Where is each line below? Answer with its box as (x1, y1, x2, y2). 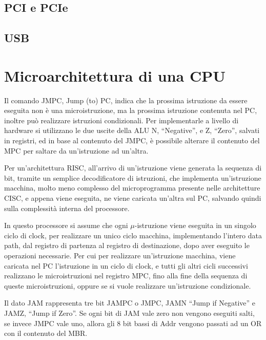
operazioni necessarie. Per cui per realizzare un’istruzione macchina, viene (4, 250, 236, 260)
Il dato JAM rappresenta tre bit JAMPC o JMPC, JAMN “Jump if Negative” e (4, 297, 255, 308)
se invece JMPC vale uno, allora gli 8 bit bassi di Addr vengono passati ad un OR (4, 317, 262, 328)
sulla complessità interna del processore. (4, 202, 130, 213)
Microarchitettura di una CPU (4, 65, 226, 86)
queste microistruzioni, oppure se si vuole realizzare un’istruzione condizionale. (4, 280, 251, 291)
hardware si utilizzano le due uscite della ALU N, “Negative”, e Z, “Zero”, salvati (4, 125, 260, 136)
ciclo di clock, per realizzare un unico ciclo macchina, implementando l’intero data (4, 230, 262, 240)
